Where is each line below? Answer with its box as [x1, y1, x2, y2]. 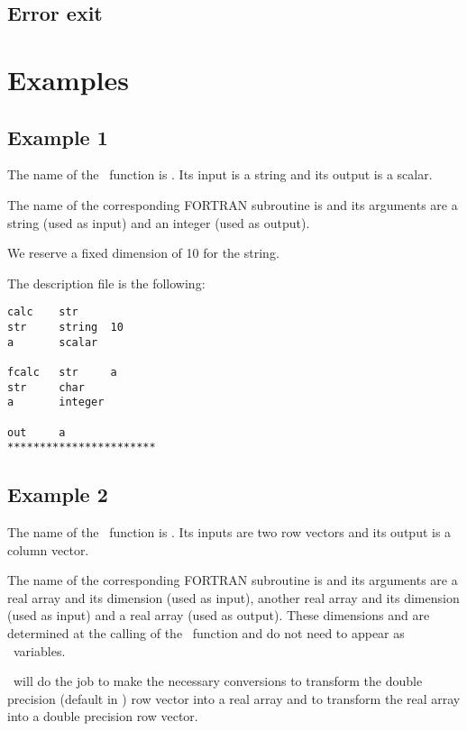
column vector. [7, 540, 89, 559]
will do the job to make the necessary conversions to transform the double [13, 672, 423, 690]
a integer [7, 396, 105, 409]
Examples [7, 60, 129, 97]
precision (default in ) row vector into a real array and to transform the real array [7, 689, 461, 708]
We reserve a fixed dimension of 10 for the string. [7, 243, 279, 262]
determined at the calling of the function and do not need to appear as [7, 624, 405, 643]
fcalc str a [7, 365, 117, 379]
